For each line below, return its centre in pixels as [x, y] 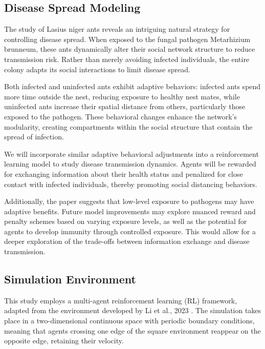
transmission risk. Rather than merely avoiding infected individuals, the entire [127, 59]
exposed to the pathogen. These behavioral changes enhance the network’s [120, 116]
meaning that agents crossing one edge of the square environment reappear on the [132, 330]
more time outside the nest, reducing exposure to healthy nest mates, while [122, 96]
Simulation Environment [70, 279]
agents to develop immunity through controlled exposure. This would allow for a [130, 231]
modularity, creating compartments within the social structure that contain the [128, 126]
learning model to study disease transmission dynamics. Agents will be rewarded [130, 164]
